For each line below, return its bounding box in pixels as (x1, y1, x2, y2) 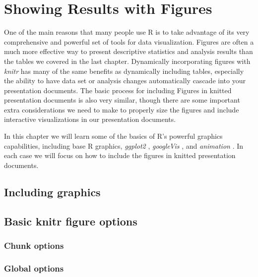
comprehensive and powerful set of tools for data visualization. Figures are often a (4, 36, 254, 47)
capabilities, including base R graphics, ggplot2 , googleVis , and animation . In (4, 140, 244, 151)
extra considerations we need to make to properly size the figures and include (4, 104, 239, 114)
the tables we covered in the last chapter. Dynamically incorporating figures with (4, 55, 251, 66)
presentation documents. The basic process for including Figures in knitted (4, 85, 232, 95)
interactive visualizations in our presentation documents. (4, 114, 176, 124)
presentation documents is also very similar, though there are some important (4, 95, 240, 105)
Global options (4, 262, 64, 274)
